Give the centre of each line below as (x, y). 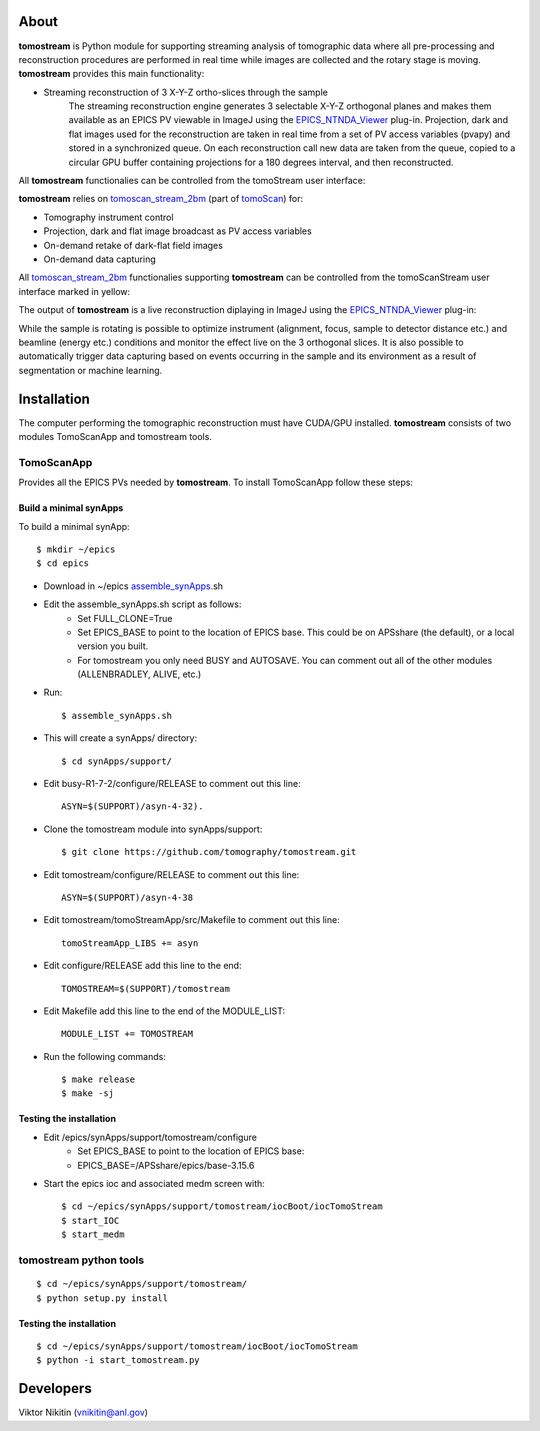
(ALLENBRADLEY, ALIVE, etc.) (139, 674)
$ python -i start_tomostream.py (118, 1360)
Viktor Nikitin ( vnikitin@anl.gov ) (83, 1412)
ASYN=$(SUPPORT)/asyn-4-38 (127, 897)
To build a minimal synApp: (74, 526)
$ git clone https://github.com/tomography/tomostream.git (209, 852)
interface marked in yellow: (74, 291)
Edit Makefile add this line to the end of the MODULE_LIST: (164, 1011)
